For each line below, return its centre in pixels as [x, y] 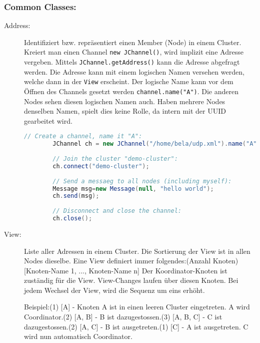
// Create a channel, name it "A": [83, 136]
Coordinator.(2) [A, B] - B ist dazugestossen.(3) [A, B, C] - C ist [123, 317]
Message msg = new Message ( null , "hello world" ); [133, 189]
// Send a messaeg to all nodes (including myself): [142, 181]
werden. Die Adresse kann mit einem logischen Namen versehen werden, [134, 71]
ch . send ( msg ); [76, 196]
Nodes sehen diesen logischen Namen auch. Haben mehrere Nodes [125, 101]
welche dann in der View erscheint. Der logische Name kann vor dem [129, 81]
